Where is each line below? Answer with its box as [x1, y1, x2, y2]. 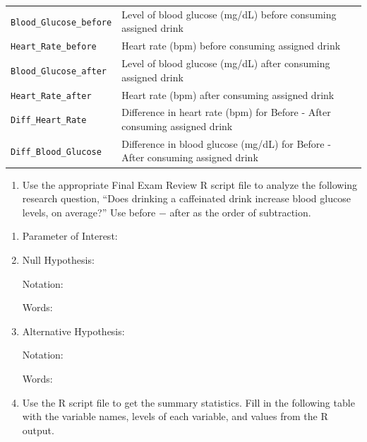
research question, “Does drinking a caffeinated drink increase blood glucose [22, 191, 351, 206]
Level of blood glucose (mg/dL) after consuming [121, 56, 330, 71]
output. [22, 422, 54, 437]
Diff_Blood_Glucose [11, 146, 102, 157]
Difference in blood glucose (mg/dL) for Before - [121, 136, 331, 151]
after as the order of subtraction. [169, 204, 311, 219]
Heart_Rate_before [11, 42, 97, 52]
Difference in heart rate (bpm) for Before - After [121, 105, 331, 120]
